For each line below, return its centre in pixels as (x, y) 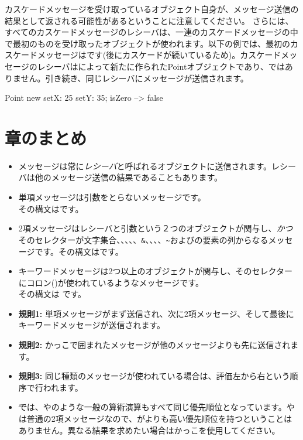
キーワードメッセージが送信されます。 (92, 325)
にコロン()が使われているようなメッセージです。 (111, 282)
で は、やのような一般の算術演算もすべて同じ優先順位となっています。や (156, 407)
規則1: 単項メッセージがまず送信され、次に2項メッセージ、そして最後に (156, 313)
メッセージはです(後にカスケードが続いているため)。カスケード (159, 55)
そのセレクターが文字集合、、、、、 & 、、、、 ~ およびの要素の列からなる (143, 239)
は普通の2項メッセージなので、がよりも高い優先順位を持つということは (155, 419)
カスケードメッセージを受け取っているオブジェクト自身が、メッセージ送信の (152, 9)
